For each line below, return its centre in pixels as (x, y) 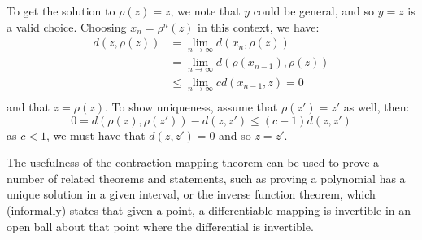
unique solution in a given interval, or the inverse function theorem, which (191, 194)
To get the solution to (61, 11)
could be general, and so (313, 11)
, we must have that (96, 135)
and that (28, 106)
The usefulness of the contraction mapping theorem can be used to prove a (193, 162)
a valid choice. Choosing (67, 26)
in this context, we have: (259, 26)
